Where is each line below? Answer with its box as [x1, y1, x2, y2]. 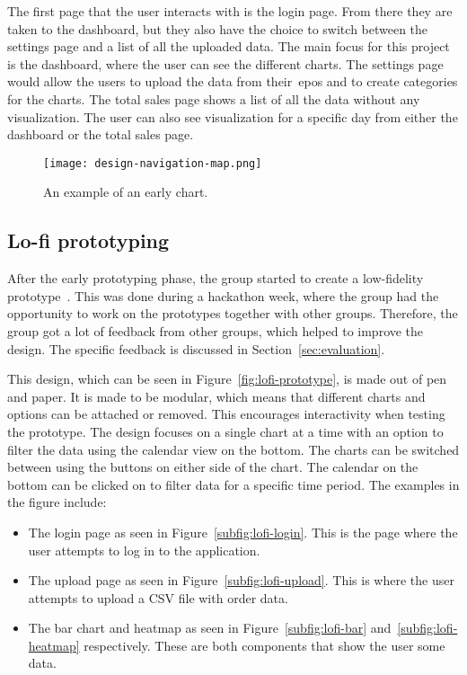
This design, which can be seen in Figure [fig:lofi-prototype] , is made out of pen [7, 369, 447, 388]
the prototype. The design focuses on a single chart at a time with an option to [7, 422, 444, 440]
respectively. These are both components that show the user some [84, 635, 445, 654]
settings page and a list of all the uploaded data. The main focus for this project [7, 37, 450, 56]
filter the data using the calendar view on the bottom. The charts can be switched [7, 440, 460, 458]
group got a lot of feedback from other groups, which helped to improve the [7, 321, 424, 340]
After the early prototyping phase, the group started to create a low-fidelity [7, 269, 424, 288]
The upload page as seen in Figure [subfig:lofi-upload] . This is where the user [28, 571, 454, 590]
